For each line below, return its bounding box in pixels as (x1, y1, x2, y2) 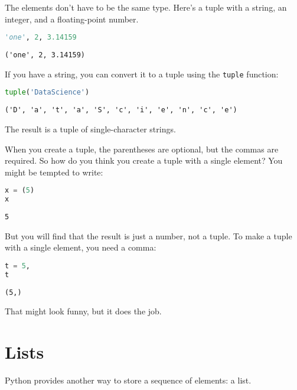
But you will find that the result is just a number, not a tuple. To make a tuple (5, 229, 292, 242)
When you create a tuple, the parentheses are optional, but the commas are (5, 142, 279, 155)
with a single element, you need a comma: (5, 241, 156, 253)
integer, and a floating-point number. (5, 12, 139, 25)
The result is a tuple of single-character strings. (5, 122, 176, 135)
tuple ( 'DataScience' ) (5, 88, 90, 97)
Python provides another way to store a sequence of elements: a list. (5, 374, 252, 386)
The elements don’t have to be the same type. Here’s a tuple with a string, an (5, 1, 287, 13)
